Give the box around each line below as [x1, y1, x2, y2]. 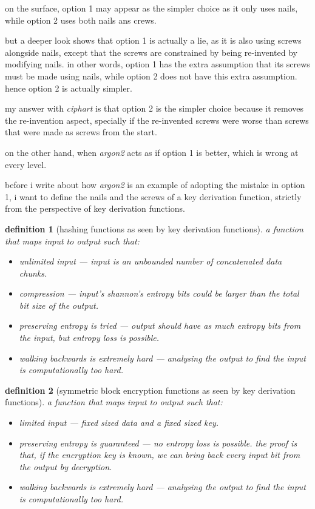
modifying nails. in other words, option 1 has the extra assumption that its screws [5, 58, 310, 70]
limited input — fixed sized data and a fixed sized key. [19, 416, 219, 429]
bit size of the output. [19, 298, 99, 311]
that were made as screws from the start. [5, 126, 157, 138]
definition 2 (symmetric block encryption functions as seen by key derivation [5, 383, 296, 396]
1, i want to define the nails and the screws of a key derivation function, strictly [5, 190, 302, 203]
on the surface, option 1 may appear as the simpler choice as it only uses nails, [5, 2, 298, 14]
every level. [5, 158, 47, 170]
